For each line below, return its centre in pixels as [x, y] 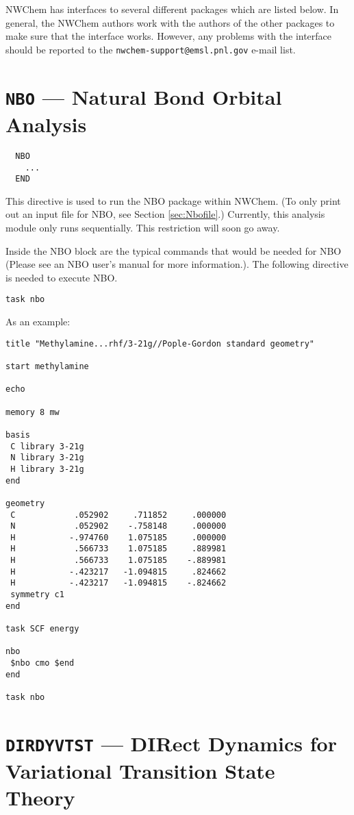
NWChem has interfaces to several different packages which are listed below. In [172, 9]
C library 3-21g [47, 446]
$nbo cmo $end [42, 663]
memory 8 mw [33, 412]
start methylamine [47, 366]
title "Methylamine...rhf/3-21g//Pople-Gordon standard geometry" [160, 343]
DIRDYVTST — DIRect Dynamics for [171, 743]
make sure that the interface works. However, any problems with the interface [169, 36]
